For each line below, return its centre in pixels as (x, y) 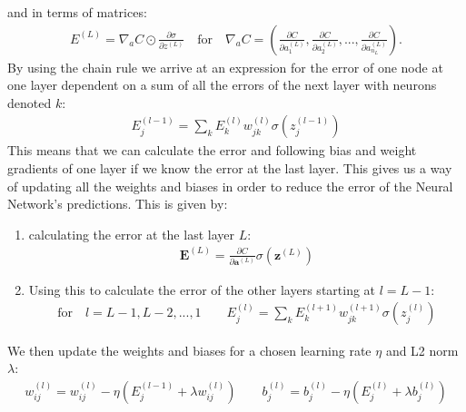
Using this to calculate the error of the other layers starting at (202, 289)
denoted (30, 102)
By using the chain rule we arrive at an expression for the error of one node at (225, 67)
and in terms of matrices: (77, 12)
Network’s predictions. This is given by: (118, 204)
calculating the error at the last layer (131, 234)
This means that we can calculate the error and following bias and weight (212, 150)
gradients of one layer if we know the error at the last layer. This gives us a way (230, 168)
